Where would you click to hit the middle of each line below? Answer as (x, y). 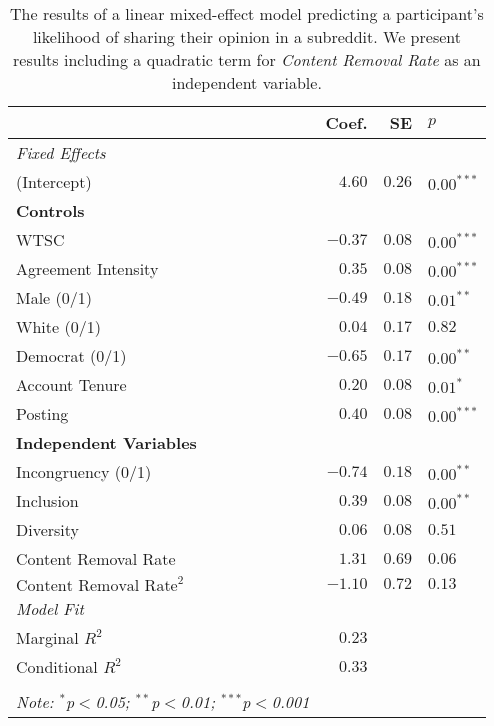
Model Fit (50, 608)
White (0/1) (58, 326)
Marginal (47, 637)
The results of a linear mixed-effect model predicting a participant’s (247, 13)
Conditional (57, 666)
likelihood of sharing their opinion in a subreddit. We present (246, 36)
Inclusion (47, 500)
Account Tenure (71, 384)
